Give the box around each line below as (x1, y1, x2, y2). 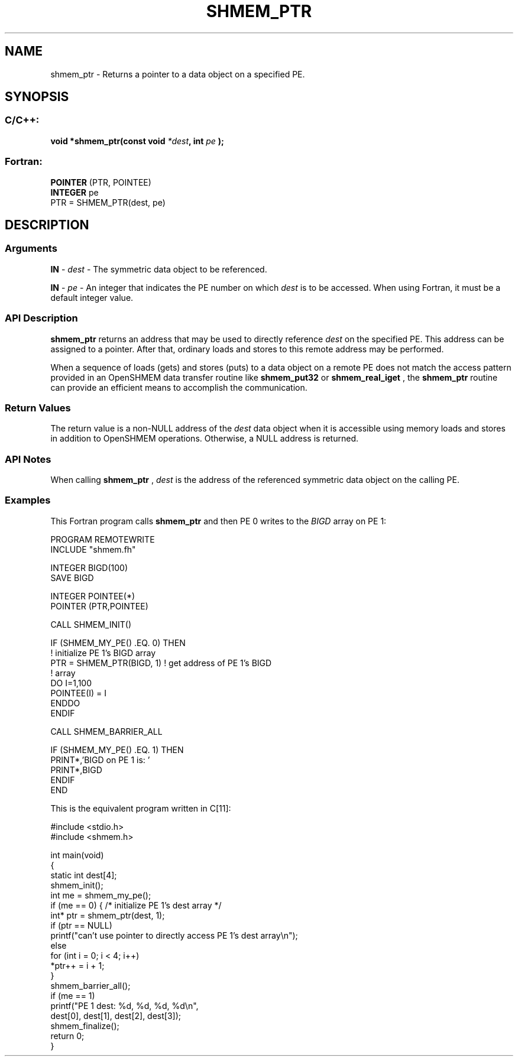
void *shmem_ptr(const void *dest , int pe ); (50, 135, 224, 146)
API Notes (5, 453, 51, 465)
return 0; (50, 1030, 85, 1041)
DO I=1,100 (50, 677, 92, 688)
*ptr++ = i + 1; (50, 960, 105, 971)
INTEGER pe (50, 187, 99, 197)
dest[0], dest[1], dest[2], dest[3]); (50, 1010, 182, 1021)
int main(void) (50, 849, 104, 860)
